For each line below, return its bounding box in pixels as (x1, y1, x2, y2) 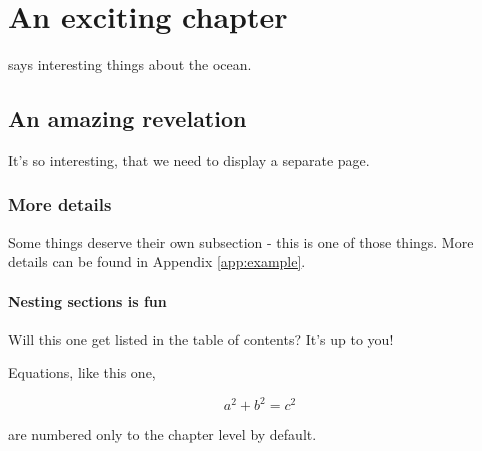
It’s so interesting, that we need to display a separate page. (8, 149, 370, 170)
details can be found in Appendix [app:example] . (8, 251, 306, 272)
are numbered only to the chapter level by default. (8, 424, 317, 445)
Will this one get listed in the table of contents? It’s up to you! (8, 328, 394, 349)
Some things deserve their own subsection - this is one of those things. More (8, 231, 474, 252)
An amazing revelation (8, 103, 247, 134)
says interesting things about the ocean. (8, 54, 252, 75)
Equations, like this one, (8, 362, 156, 383)
